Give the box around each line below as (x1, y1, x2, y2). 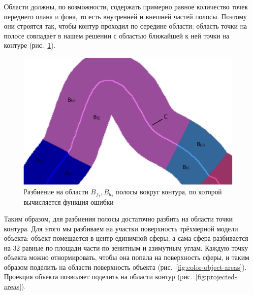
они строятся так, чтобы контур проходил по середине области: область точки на (4, 21, 247, 31)
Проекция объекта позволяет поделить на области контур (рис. (4, 271, 192, 282)
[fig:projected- (195, 271, 237, 282)
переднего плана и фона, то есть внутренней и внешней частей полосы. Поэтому (4, 11, 247, 21)
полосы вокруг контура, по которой (116, 186, 222, 197)
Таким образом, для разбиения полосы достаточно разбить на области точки (4, 213, 233, 223)
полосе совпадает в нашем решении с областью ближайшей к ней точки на (4, 30, 229, 40)
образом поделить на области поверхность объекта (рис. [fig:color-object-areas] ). (4, 261, 247, 272)
